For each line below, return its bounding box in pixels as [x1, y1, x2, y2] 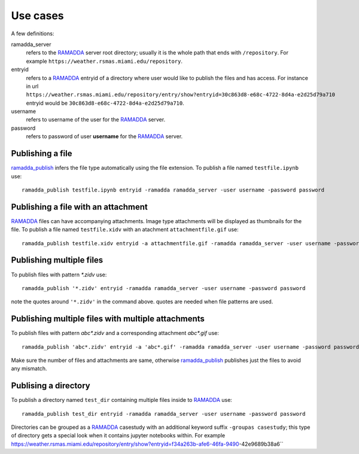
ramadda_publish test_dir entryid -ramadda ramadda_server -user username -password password [22, 410, 306, 417]
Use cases [11, 9, 64, 22]
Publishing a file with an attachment [11, 202, 148, 212]
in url [26, 83, 39, 90]
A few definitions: [11, 30, 54, 37]
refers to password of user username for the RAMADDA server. [26, 133, 183, 140]
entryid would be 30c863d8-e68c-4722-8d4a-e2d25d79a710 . [26, 99, 185, 106]
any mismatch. [11, 365, 47, 372]
